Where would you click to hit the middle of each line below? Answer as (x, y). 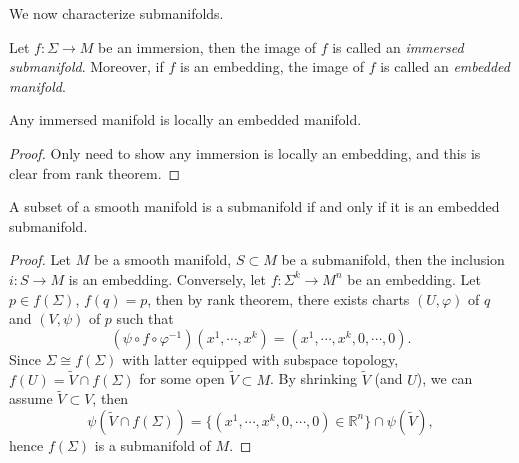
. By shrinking (313, 378)
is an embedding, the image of (272, 66)
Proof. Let (40, 259)
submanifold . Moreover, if (86, 66)
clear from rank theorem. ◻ (95, 172)
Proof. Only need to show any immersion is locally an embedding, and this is (245, 152)
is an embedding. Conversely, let (167, 278)
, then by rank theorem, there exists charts (278, 298)
